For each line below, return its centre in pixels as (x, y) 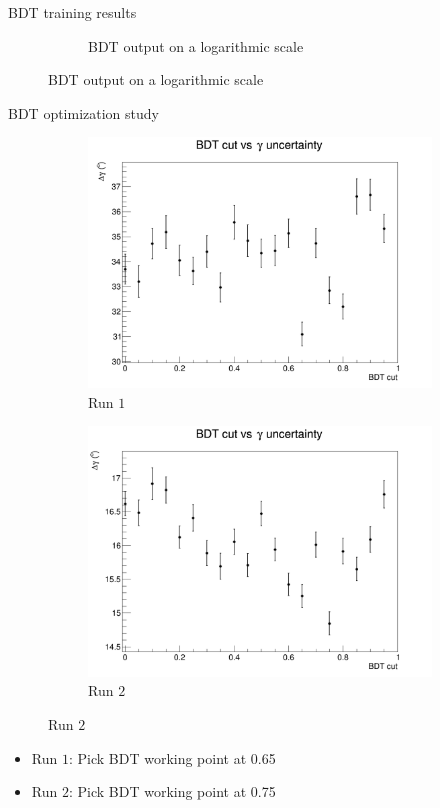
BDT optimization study (83, 112)
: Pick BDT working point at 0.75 (172, 791)
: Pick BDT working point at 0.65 (172, 757)
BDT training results (72, 12)
